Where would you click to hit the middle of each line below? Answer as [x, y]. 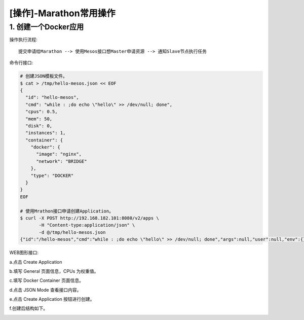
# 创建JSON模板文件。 [44, 76]
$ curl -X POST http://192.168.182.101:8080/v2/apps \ [89, 218]
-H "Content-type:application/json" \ [87, 225]
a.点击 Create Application [36, 262]
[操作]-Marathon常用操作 [63, 13]
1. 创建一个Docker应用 [47, 27]
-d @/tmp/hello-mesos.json [72, 232]
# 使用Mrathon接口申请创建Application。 [67, 211]
